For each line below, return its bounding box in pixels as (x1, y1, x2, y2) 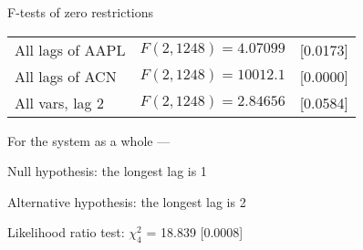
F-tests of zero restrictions (7, 3, 154, 21)
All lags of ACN (15, 65, 117, 87)
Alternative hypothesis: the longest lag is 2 (7, 192, 246, 211)
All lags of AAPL (15, 38, 126, 60)
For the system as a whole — (7, 130, 171, 150)
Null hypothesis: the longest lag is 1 (7, 161, 207, 181)
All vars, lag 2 (15, 91, 104, 113)
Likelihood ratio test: (7, 223, 125, 242)
